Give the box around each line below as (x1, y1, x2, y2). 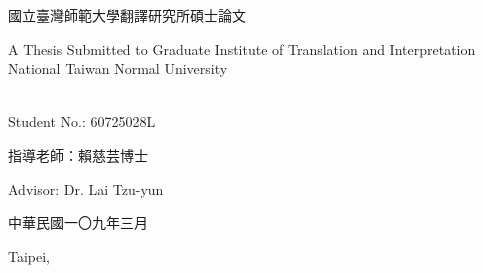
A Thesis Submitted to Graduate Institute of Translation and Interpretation (8, 38, 476, 59)
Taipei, (8, 245, 51, 266)
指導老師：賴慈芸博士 (8, 144, 148, 165)
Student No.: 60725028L (8, 111, 156, 132)
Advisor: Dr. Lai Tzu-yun (8, 178, 164, 199)
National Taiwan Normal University (8, 58, 228, 79)
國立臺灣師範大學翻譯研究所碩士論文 (8, 5, 246, 25)
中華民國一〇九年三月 (8, 212, 148, 233)
